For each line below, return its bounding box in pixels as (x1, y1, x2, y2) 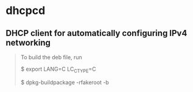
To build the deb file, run (20, 54, 83, 61)
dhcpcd (5, 4, 46, 18)
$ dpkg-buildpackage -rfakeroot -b (20, 79, 109, 86)
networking (5, 37, 51, 48)
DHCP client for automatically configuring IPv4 (5, 28, 188, 38)
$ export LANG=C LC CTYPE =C (20, 65, 97, 74)
